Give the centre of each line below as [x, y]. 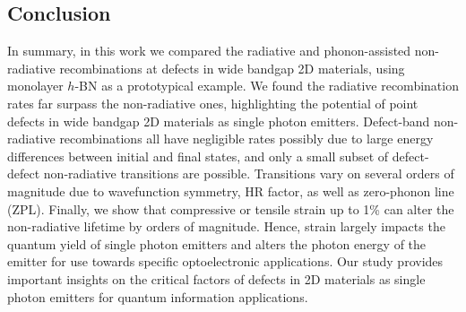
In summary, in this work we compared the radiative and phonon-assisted [209, 51]
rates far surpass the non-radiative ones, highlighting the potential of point [213, 103]
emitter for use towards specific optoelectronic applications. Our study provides [225, 261]
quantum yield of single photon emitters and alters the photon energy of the [217, 243]
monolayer [35, 86]
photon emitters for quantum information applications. [158, 296]
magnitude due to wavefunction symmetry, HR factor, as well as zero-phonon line [231, 191]
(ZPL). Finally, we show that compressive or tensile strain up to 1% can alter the [231, 208]
